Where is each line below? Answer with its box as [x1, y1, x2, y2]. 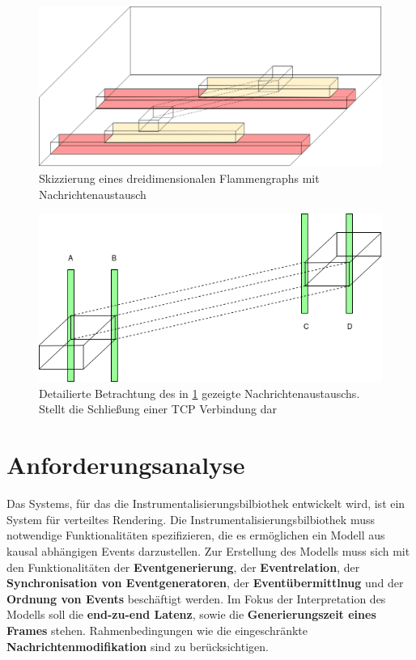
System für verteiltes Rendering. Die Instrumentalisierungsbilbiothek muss [6, 510, 375, 527]
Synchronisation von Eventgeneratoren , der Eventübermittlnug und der [6, 574, 404, 591]
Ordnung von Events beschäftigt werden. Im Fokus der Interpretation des [6, 590, 386, 607]
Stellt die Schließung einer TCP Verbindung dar [39, 400, 277, 417]
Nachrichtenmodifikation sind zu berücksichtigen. [6, 637, 269, 654]
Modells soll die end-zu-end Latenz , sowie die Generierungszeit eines [6, 606, 376, 623]
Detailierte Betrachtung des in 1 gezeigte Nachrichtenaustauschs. [39, 384, 360, 401]
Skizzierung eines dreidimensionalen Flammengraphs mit [39, 169, 320, 186]
